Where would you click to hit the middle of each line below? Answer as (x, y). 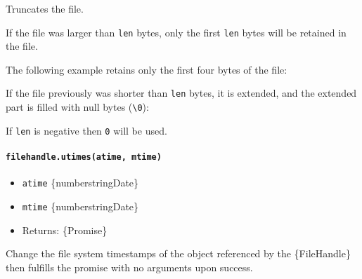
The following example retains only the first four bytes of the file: (147, 69)
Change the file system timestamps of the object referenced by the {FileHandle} (178, 253)
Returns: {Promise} (65, 230)
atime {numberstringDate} (80, 183)
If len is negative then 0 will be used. (86, 130)
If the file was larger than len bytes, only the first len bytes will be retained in (176, 32)
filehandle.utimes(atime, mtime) (84, 157)
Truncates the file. (45, 8)
